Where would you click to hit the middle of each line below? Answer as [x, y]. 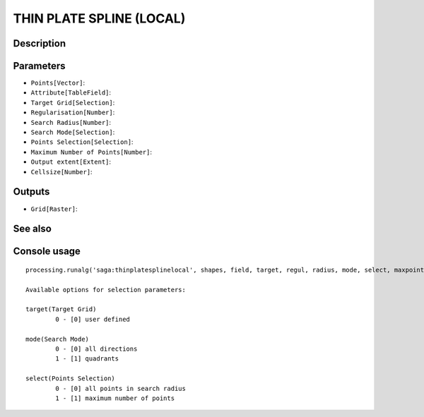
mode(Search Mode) [58, 339]
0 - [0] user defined [93, 319]
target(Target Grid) [61, 309]
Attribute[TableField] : [71, 92]
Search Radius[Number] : [71, 122]
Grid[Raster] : [54, 209]
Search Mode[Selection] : [73, 132]
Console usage [47, 252]
